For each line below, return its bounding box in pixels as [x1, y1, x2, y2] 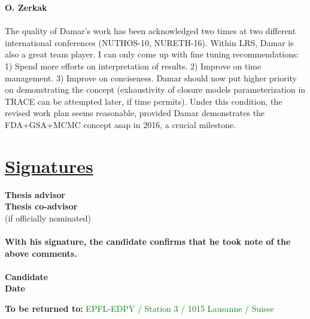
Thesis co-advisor [5, 200, 78, 212]
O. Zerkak [5, 1, 47, 13]
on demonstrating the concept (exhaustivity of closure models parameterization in [5, 83, 306, 96]
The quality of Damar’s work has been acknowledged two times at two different [5, 25, 296, 37]
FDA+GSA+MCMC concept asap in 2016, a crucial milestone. [5, 118, 236, 130]
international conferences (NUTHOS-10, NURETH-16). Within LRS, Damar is [5, 36, 294, 48]
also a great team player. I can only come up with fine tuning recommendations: [5, 48, 299, 60]
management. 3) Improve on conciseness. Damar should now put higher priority [5, 71, 297, 84]
